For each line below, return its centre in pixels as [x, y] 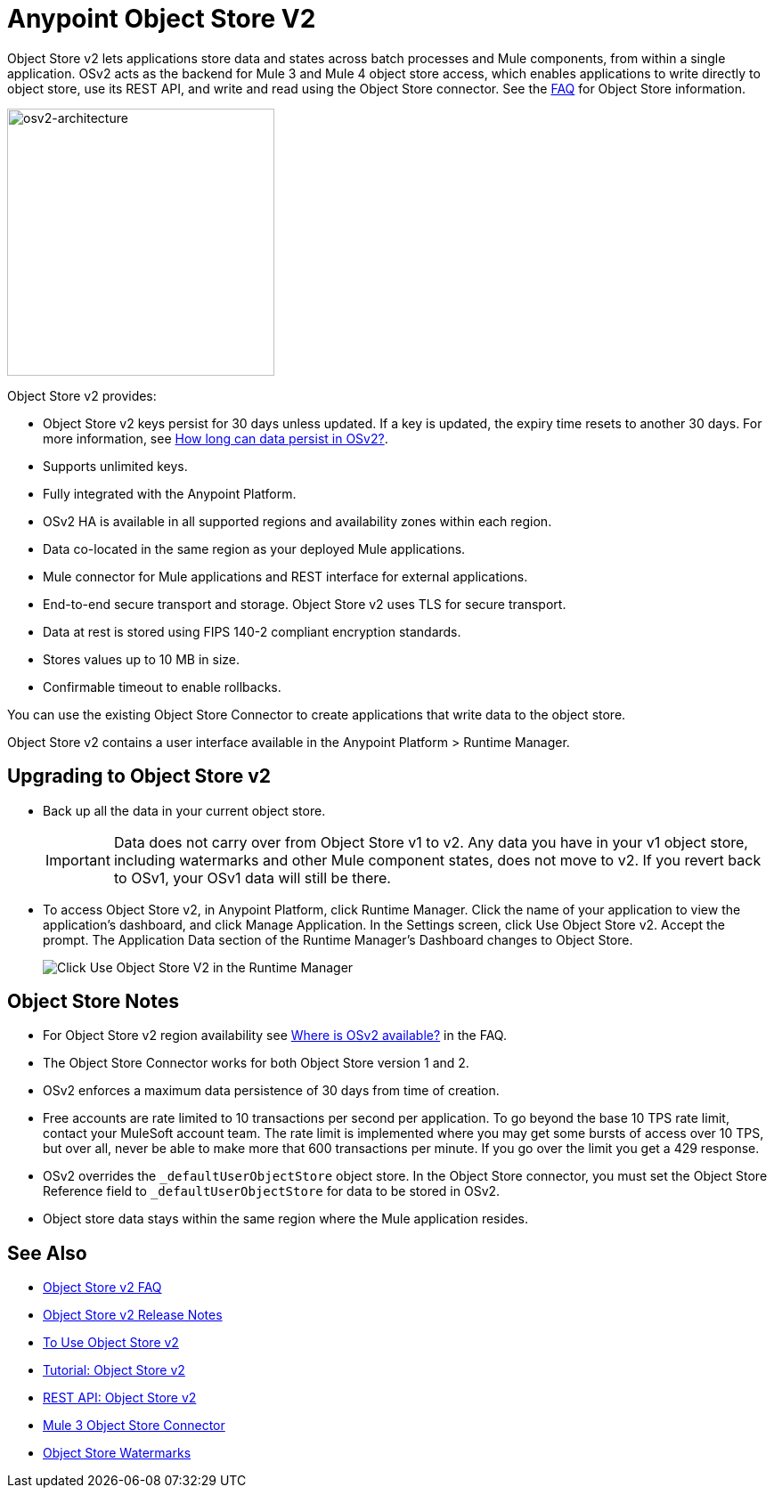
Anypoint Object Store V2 [162, 19]
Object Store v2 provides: [82, 395]
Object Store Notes [93, 1002]
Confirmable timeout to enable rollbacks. [162, 687]
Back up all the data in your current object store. [184, 810]
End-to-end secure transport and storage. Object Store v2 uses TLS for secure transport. [305, 604]
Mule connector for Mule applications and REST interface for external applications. [285, 576]
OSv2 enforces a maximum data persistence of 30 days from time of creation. [271, 1091]
